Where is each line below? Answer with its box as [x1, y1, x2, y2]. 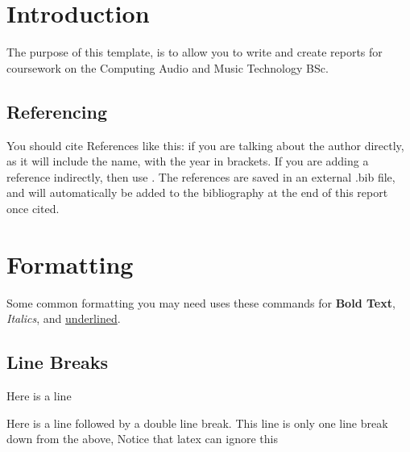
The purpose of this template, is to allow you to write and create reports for [6, 44, 383, 61]
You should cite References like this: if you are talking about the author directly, [6, 136, 404, 153]
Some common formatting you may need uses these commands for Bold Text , [6, 294, 396, 311]
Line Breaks [6, 349, 108, 375]
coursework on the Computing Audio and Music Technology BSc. [6, 59, 329, 76]
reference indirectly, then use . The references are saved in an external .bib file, [6, 168, 396, 185]
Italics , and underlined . [6, 310, 121, 327]
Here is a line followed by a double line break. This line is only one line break [6, 414, 388, 431]
